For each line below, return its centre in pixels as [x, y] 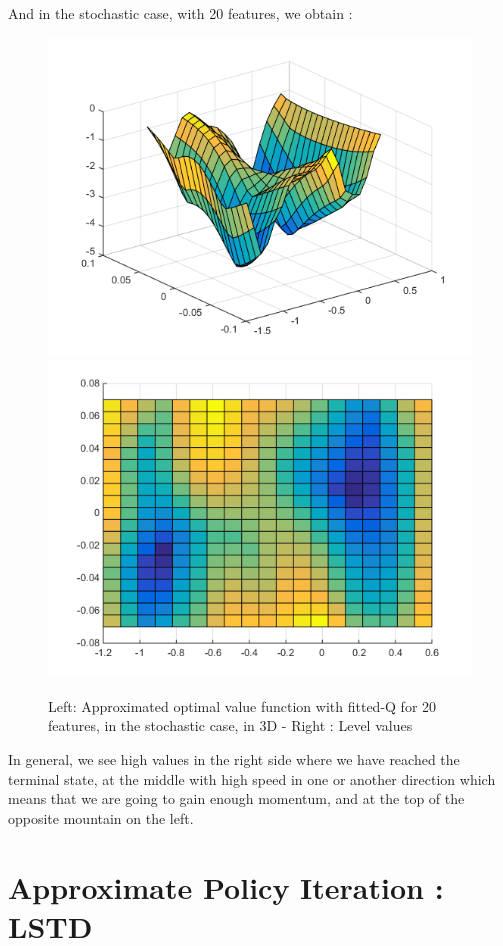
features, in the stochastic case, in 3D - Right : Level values [230, 725]
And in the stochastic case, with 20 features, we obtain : [180, 13]
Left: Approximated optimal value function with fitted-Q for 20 [242, 705]
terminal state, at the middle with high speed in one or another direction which [252, 778]
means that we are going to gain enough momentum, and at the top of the [236, 798]
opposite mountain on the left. [101, 817]
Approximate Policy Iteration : [226, 886]
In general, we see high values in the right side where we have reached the [234, 758]
